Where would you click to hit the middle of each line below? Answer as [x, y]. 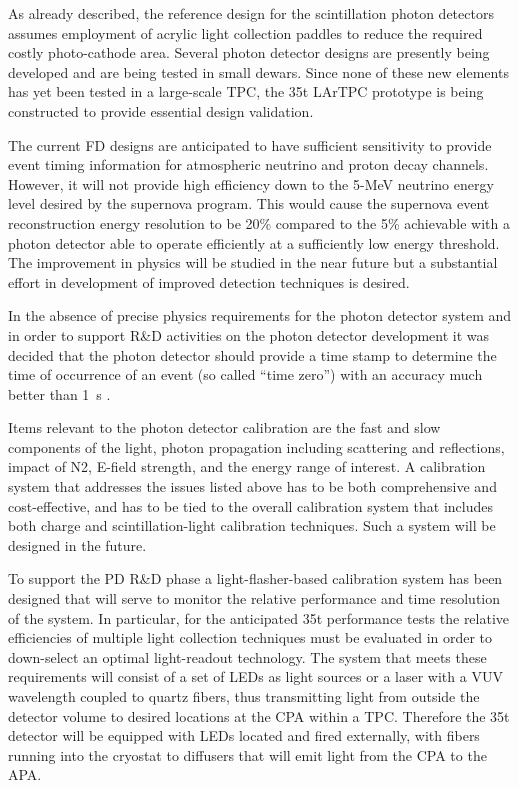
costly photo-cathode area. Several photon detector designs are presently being [249, 52]
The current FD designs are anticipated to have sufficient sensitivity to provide [250, 144]
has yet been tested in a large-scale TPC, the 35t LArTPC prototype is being [246, 91]
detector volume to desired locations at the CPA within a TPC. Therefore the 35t [259, 715]
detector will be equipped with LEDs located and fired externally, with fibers [244, 735]
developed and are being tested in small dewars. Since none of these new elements [258, 71]
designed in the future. [77, 544]
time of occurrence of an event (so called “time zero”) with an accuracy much [245, 374]
